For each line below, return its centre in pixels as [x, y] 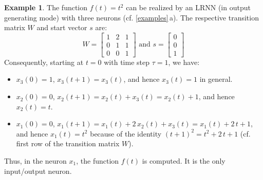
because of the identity [126, 133]
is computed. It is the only [184, 161]
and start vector [62, 27]
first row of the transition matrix [68, 143]
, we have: [184, 62]
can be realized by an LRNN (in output [188, 7]
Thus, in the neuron [35, 161]
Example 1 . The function [46, 7]
